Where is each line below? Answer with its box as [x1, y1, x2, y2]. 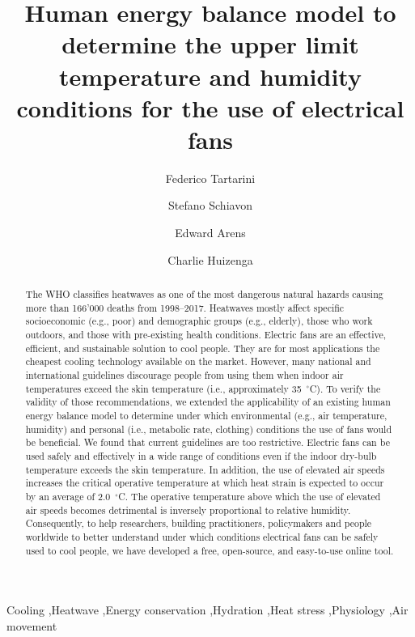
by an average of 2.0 [25, 489, 111, 503]
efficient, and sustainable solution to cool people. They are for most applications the [25, 341, 380, 355]
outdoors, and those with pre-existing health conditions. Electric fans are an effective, [25, 328, 387, 342]
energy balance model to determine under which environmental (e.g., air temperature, [25, 408, 387, 422]
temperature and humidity [59, 59, 362, 92]
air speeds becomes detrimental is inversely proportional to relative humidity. [25, 503, 351, 516]
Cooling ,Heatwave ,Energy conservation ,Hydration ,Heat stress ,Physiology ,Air [6, 601, 409, 618]
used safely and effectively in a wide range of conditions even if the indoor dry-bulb [25, 448, 377, 462]
